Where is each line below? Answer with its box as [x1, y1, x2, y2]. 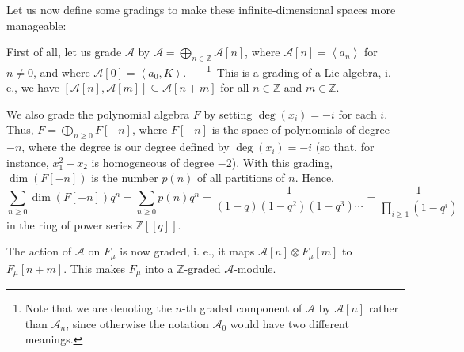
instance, [6, 153, 49, 170]
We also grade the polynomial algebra [6, 105, 190, 122]
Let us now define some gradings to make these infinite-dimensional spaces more [6, 2, 396, 17]
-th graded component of [182, 300, 302, 316]
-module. [234, 259, 276, 276]
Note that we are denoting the [25, 300, 172, 316]
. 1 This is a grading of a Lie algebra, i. [183, 61, 391, 80]
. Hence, [295, 169, 335, 186]
